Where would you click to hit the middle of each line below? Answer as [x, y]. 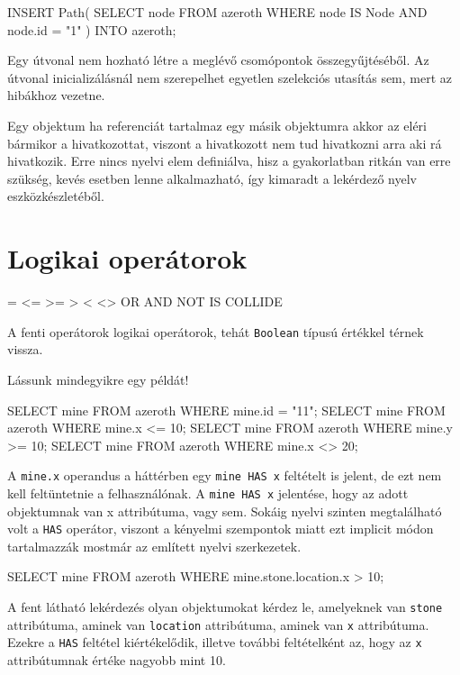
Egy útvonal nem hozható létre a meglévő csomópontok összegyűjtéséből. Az [218, 60]
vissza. [25, 349]
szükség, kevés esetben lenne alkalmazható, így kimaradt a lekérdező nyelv [212, 178]
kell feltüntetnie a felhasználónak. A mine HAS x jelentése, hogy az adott [208, 493]
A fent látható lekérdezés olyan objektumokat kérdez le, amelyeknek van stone [225, 607]
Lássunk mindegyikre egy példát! [98, 379]
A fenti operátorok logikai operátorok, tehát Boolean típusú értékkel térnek [216, 331]
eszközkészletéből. [56, 196]
